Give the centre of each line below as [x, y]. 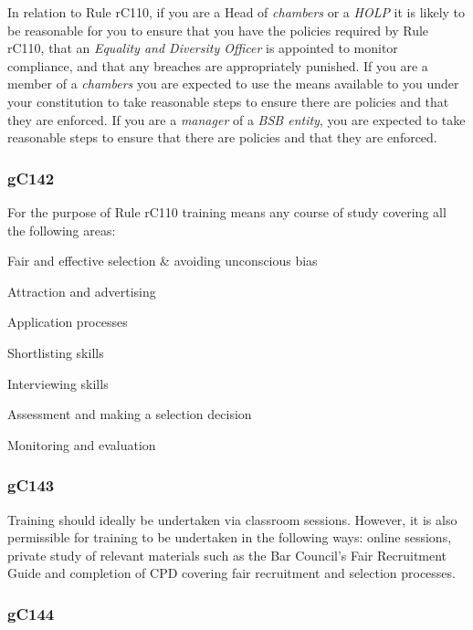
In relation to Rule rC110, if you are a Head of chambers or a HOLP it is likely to [236, 12]
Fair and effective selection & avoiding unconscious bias [163, 261]
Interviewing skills [58, 383]
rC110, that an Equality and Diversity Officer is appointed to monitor [203, 48]
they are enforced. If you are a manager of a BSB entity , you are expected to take [236, 119]
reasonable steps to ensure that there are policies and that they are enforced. [222, 137]
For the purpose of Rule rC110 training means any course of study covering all [227, 211]
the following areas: [62, 230]
